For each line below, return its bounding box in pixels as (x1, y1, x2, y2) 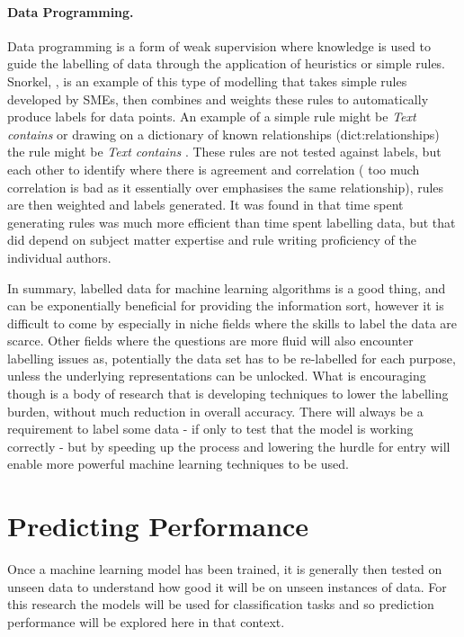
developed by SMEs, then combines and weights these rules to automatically (7, 89, 429, 108)
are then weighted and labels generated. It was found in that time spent (7, 195, 404, 214)
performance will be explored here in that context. (7, 612, 285, 631)
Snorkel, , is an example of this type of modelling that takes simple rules (7, 71, 407, 90)
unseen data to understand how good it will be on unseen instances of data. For (7, 577, 447, 596)
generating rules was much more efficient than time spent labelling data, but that (7, 212, 456, 231)
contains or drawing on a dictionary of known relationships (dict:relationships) (7, 124, 440, 143)
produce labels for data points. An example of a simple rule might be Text (7, 107, 416, 126)
